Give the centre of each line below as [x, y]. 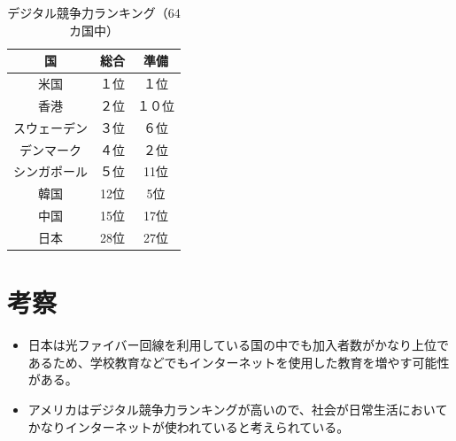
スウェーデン [50, 127]
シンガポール [50, 171]
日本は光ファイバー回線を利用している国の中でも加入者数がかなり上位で [239, 345]
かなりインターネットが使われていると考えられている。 [189, 426]
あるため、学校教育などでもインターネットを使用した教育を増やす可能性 [239, 362]
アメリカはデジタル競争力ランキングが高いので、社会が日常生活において [238, 409]
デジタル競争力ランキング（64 [94, 12]
